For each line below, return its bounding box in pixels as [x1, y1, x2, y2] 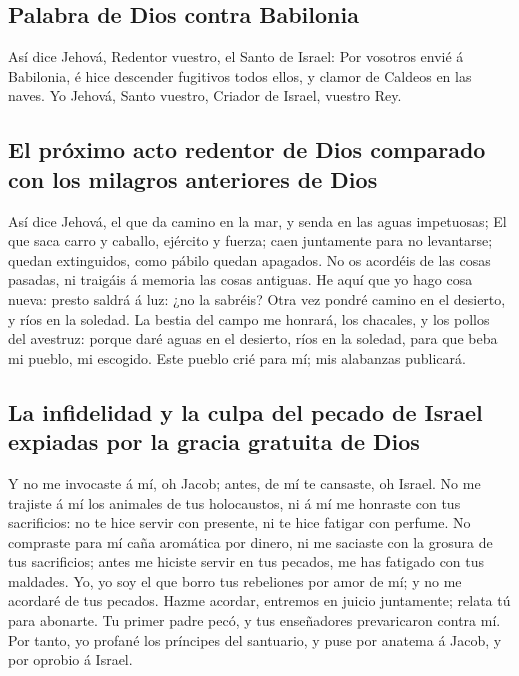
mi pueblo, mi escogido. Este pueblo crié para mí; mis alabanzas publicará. [8, 347, 466, 368]
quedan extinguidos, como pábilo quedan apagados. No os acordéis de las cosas [8, 249, 491, 270]
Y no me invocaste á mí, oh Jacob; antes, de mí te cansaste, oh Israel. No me [8, 472, 481, 493]
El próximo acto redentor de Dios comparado [8, 134, 486, 165]
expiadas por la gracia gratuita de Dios [8, 426, 420, 457]
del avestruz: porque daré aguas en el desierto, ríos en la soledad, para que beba [8, 328, 498, 349]
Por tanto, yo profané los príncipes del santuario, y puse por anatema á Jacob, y [8, 629, 502, 650]
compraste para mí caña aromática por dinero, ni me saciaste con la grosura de [8, 531, 493, 552]
